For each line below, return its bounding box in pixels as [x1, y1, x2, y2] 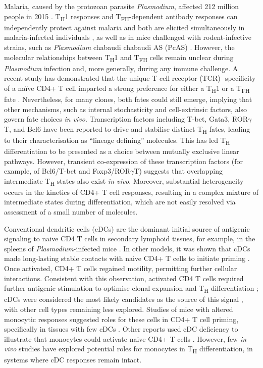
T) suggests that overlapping [134, 166, 223, 176]
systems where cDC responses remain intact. [4, 354, 142, 365]
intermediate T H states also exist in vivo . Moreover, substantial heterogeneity [4, 175, 244, 187]
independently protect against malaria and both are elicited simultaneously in [4, 22, 245, 32]
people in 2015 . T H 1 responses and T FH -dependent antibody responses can [4, 11, 238, 23]
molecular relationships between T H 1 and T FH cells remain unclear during [4, 51, 234, 64]
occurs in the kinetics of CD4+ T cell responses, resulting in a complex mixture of [4, 186, 258, 197]
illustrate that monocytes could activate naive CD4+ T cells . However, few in [4, 333, 247, 344]
